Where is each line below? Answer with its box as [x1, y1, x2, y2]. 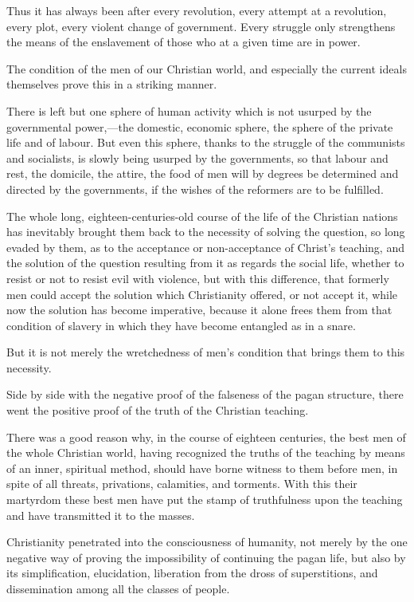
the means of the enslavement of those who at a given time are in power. [6, 33, 361, 50]
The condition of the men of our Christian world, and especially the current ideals [6, 60, 407, 77]
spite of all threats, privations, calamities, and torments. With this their [6, 475, 357, 492]
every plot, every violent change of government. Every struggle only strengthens [6, 18, 396, 34]
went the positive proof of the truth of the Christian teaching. [6, 402, 309, 419]
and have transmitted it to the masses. [6, 506, 195, 523]
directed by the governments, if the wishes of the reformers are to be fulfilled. [6, 180, 384, 197]
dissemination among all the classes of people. [6, 580, 230, 596]
